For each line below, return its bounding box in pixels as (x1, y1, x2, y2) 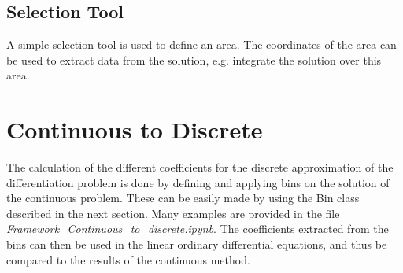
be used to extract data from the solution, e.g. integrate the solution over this (6, 51, 382, 68)
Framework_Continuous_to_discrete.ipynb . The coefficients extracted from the (6, 220, 389, 237)
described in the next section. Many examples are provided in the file (6, 205, 340, 221)
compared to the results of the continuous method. (6, 251, 250, 267)
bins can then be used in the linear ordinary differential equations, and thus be (6, 236, 387, 253)
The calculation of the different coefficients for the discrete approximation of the (6, 159, 394, 175)
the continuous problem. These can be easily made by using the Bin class (6, 190, 360, 206)
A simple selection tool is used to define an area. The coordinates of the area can (6, 36, 397, 53)
